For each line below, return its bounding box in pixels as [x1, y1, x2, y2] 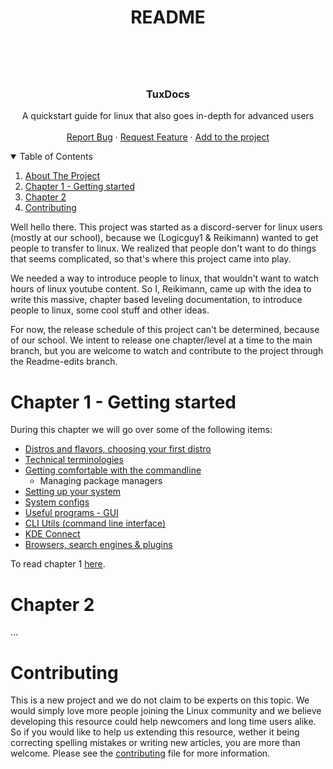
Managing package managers [39, 475, 163, 487]
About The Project [24, 170, 101, 182]
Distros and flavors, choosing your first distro [24, 443, 212, 455]
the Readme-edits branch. [10, 356, 118, 368]
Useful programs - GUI [24, 507, 119, 519]
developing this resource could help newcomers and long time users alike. [10, 716, 317, 728]
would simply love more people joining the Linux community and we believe [10, 705, 322, 717]
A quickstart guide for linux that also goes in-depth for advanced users [21, 110, 315, 122]
